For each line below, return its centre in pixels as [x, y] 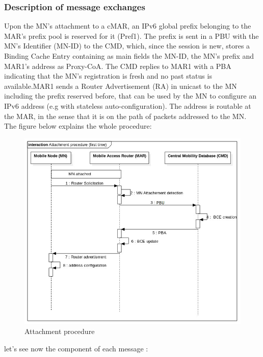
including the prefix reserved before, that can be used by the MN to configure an [130, 96]
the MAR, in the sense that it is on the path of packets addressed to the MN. [125, 116]
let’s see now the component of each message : [76, 348]
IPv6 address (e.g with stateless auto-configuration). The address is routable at [128, 105]
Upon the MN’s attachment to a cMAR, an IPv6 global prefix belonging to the [128, 26]
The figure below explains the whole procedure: [78, 126]
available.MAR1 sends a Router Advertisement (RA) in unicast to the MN [121, 86]
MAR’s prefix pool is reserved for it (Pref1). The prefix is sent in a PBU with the [131, 35]
